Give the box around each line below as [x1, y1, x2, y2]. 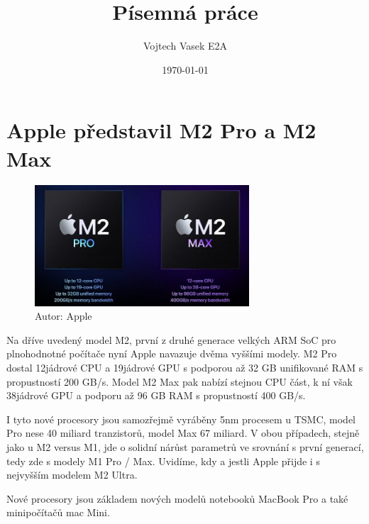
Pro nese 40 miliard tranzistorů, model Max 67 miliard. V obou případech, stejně [6, 425, 360, 440]
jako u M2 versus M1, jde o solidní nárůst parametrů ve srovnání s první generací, [6, 439, 364, 454]
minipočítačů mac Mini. [6, 505, 110, 520]
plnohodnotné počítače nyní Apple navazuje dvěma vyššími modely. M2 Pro [6, 346, 337, 361]
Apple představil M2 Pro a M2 [6, 116, 316, 145]
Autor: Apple [35, 308, 92, 323]
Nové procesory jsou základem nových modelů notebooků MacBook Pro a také [6, 491, 348, 506]
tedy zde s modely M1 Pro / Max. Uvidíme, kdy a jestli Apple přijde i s [6, 453, 320, 468]
